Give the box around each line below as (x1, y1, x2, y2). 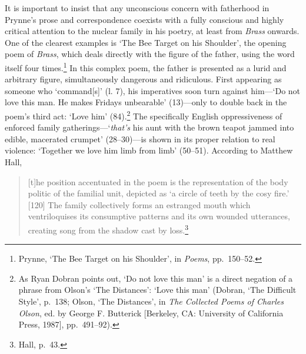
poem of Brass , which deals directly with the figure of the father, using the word (5, 48, 295, 60)
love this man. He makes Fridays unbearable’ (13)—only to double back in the (5, 96, 287, 108)
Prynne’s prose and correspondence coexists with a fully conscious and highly (5, 13, 284, 25)
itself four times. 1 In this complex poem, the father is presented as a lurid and (5, 59, 287, 74)
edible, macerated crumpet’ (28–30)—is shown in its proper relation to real (5, 132, 275, 145)
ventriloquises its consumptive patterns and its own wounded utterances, (28, 210, 290, 222)
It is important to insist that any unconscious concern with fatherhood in (5, 2, 270, 14)
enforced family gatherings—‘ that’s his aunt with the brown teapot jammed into (5, 121, 294, 133)
